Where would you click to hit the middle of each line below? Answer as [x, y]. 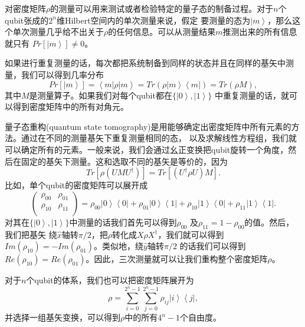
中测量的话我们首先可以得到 [123, 222]
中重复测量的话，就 [252, 95]
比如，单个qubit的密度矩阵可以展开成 [76, 185]
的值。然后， [269, 222]
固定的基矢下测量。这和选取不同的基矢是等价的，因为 [124, 161]
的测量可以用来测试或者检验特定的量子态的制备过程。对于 [162, 8]
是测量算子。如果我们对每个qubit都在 [101, 95]
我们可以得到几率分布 [62, 74]
